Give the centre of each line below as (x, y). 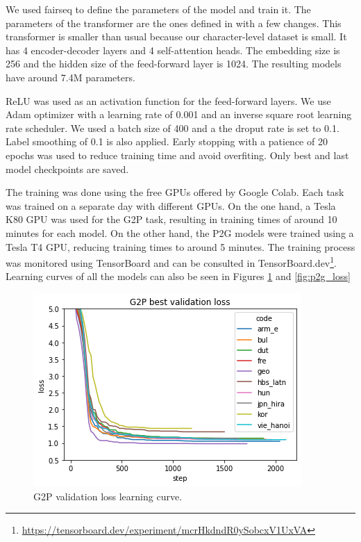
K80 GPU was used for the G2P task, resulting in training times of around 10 (171, 219)
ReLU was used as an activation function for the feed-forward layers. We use (168, 100)
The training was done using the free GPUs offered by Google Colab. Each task (175, 192)
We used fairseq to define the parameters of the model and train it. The (158, 9)
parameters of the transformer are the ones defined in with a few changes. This (174, 23)
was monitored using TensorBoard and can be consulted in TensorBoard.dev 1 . (171, 262)
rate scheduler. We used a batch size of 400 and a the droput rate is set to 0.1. (173, 128)
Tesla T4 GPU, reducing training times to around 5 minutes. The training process (180, 246)
